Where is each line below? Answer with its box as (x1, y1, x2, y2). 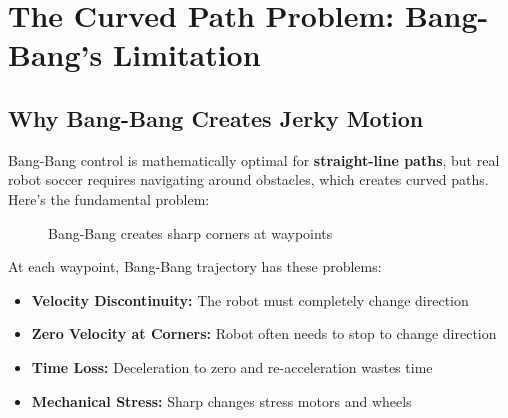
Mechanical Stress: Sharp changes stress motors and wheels (31, 390, 412, 411)
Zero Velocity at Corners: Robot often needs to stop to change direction (31, 323, 497, 344)
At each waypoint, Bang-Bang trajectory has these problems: (8, 256, 382, 277)
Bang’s (8, 34, 103, 75)
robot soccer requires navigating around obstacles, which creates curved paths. (8, 169, 489, 190)
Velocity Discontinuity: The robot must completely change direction (31, 289, 469, 310)
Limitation (112, 34, 261, 75)
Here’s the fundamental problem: (8, 188, 210, 209)
